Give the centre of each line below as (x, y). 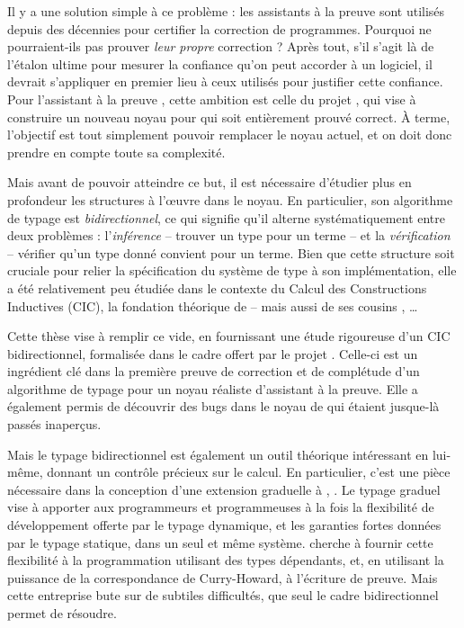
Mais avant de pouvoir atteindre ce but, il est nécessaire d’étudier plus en (210, 182)
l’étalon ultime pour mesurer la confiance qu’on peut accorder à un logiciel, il (220, 63)
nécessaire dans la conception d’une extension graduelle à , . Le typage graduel (224, 489)
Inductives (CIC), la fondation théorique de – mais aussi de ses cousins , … (213, 305)
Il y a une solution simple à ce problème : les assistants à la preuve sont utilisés (226, 11)
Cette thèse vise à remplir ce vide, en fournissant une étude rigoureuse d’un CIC (229, 336)
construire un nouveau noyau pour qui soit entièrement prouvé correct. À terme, (229, 117)
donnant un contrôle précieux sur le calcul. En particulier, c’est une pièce (249, 472)
